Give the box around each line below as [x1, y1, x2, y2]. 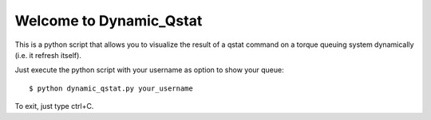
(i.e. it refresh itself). [14, 50, 81, 60]
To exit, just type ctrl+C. [14, 102, 94, 111]
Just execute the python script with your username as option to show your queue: [14, 65, 285, 75]
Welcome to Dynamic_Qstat [14, 12, 203, 29]
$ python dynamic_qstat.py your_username [29, 83, 193, 93]
